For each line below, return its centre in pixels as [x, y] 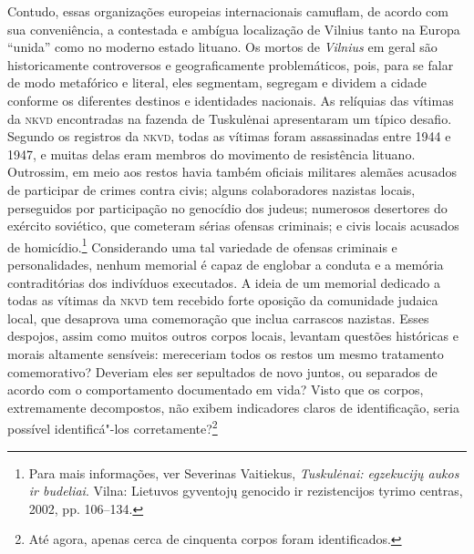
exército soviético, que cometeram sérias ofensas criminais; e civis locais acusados [233, 226]
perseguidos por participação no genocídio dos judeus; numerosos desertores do [227, 207]
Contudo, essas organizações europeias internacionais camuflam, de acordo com [228, 11]
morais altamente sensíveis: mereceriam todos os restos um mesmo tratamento [226, 353]
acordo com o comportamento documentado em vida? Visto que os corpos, [216, 390]
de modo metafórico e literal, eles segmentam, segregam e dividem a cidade [217, 82]
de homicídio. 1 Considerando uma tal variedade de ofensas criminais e [202, 245]
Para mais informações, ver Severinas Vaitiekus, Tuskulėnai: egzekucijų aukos [244, 472]
